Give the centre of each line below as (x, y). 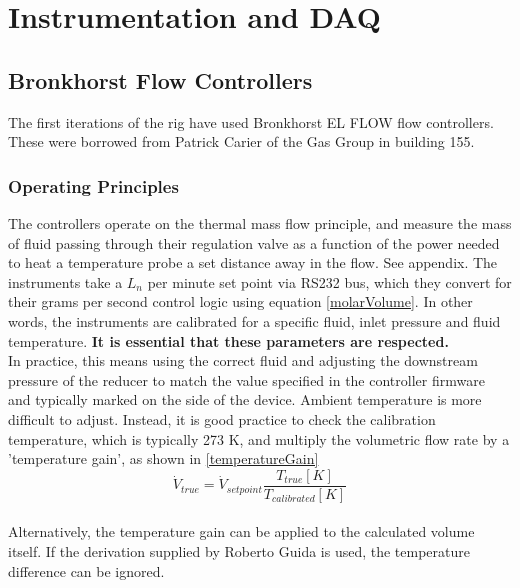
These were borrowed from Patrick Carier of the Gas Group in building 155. (241, 141)
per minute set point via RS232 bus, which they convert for (329, 281)
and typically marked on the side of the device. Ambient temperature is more (245, 399)
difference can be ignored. (86, 570)
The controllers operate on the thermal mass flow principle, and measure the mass (260, 222)
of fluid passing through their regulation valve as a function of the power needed (254, 242)
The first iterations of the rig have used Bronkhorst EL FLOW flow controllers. (251, 121)
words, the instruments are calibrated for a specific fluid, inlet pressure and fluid (254, 320)
